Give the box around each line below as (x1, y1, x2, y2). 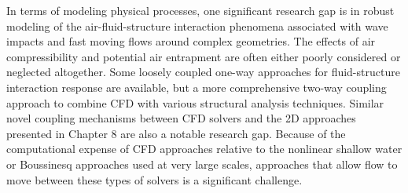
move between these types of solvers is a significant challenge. (6, 171, 303, 188)
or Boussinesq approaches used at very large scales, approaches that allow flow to (6, 155, 398, 172)
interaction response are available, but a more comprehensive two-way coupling (6, 78, 387, 95)
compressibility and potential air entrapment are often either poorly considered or (6, 48, 401, 64)
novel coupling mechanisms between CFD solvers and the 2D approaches (6, 110, 356, 126)
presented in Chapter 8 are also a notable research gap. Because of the (6, 125, 346, 141)
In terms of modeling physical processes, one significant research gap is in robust (6, 2, 395, 18)
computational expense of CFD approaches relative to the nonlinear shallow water (6, 140, 402, 157)
